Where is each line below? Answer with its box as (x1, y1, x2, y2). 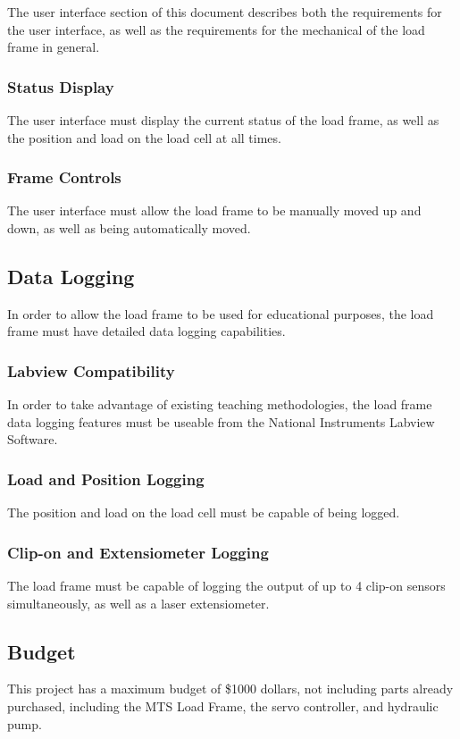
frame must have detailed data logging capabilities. (7, 322, 286, 340)
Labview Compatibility (7, 359, 175, 382)
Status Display (7, 75, 114, 97)
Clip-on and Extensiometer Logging (7, 541, 269, 563)
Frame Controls (7, 166, 121, 189)
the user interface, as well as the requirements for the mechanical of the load (7, 20, 425, 38)
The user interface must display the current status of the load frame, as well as (7, 111, 439, 129)
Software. (7, 430, 58, 449)
